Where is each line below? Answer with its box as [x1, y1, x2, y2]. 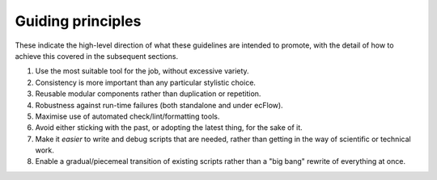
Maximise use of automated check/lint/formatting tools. [35, 111, 220, 121]
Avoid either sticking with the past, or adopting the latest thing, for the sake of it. [35, 123, 303, 132]
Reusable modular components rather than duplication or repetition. [35, 89, 261, 98]
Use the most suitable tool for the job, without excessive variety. [35, 66, 250, 76]
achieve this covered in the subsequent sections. [15, 51, 179, 61]
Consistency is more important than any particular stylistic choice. [35, 77, 257, 87]
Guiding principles [15, 12, 142, 30]
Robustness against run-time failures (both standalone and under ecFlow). [35, 100, 283, 110]
